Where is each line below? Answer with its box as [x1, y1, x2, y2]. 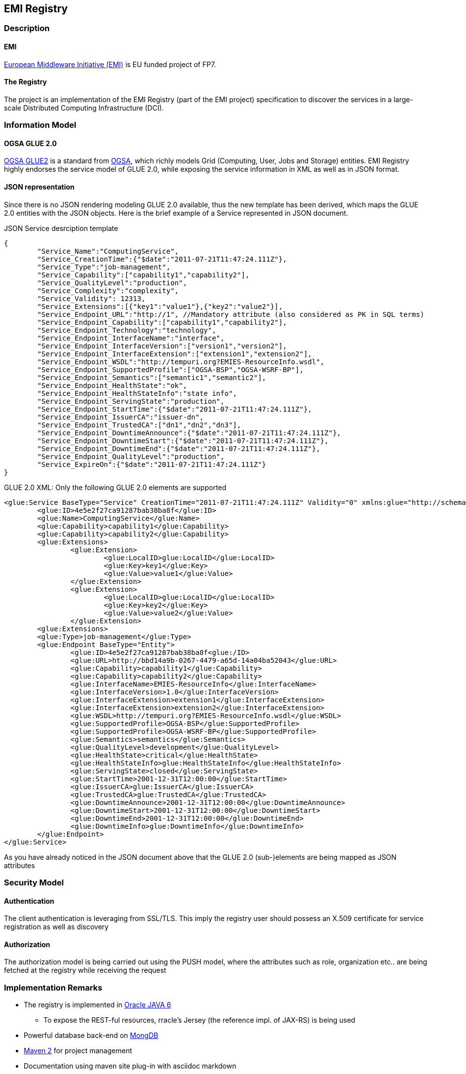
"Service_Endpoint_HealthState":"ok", [37, 381, 187, 389]
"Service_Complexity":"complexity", [37, 286, 179, 295]
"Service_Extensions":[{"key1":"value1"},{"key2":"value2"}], [37, 302, 283, 310]
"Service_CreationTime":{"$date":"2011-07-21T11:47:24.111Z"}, [37, 255, 287, 263]
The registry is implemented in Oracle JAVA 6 [24, 1000, 171, 1009]
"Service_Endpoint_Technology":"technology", [37, 326, 216, 334]
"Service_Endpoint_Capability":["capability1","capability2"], [37, 318, 287, 326]
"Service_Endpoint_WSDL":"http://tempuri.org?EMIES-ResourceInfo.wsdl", [37, 357, 325, 366]
